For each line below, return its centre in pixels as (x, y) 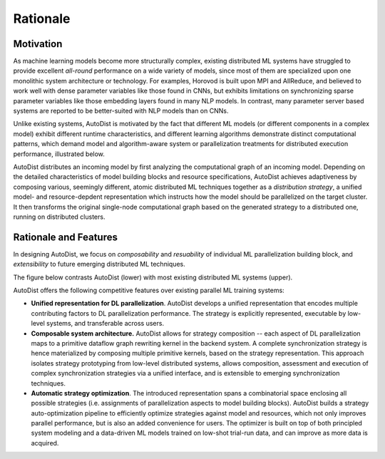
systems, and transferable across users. (105, 324)
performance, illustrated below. (59, 154)
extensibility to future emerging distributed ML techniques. (99, 264)
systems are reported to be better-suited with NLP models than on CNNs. (121, 111)
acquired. (45, 443)
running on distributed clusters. (59, 217)
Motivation (38, 44)
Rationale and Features (65, 237)
